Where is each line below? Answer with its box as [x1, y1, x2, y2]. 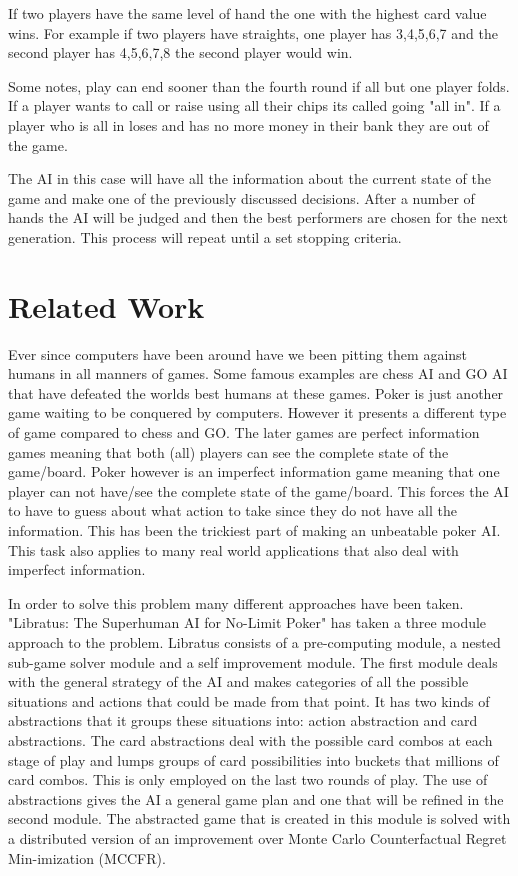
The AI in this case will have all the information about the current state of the [8, 168, 491, 189]
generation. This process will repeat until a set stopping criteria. [8, 226, 402, 247]
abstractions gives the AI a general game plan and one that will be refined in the [8, 788, 504, 809]
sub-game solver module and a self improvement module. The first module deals [8, 651, 498, 672]
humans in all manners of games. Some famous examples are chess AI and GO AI [8, 363, 508, 384]
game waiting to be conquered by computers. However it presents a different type [8, 402, 507, 423]
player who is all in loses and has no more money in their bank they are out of [8, 114, 489, 135]
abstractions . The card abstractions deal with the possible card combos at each [8, 729, 493, 750]
